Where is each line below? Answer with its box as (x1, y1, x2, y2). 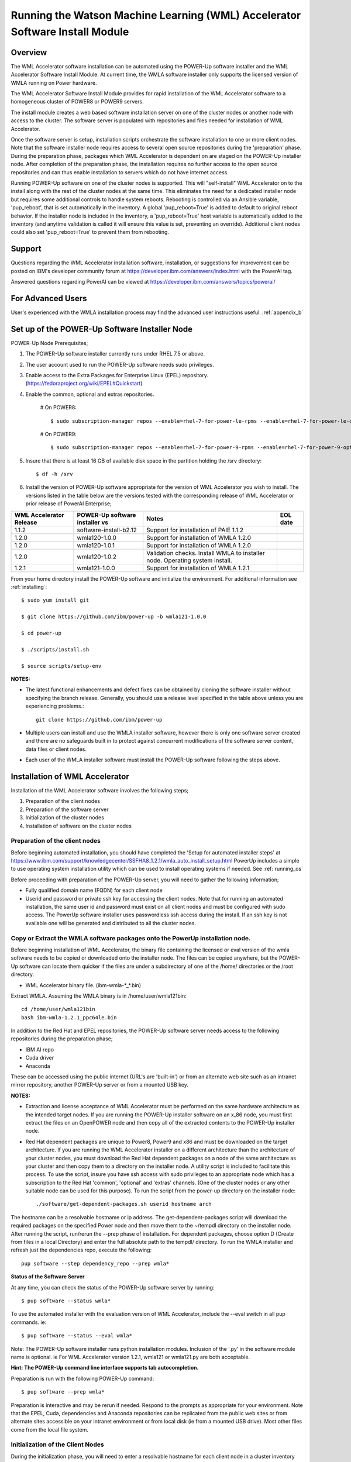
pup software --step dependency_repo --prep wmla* (21, 1260, 170, 1267)
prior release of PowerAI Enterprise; (25, 500, 112, 507)
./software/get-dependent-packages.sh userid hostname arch (36, 1201, 212, 1208)
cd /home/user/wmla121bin (21, 1006, 96, 1013)
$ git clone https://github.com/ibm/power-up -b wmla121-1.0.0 (21, 613, 207, 620)
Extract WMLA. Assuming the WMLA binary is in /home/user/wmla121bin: (11, 992, 187, 999)
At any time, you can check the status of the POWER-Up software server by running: (11, 1284, 215, 1291)
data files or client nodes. (25, 746, 87, 753)
